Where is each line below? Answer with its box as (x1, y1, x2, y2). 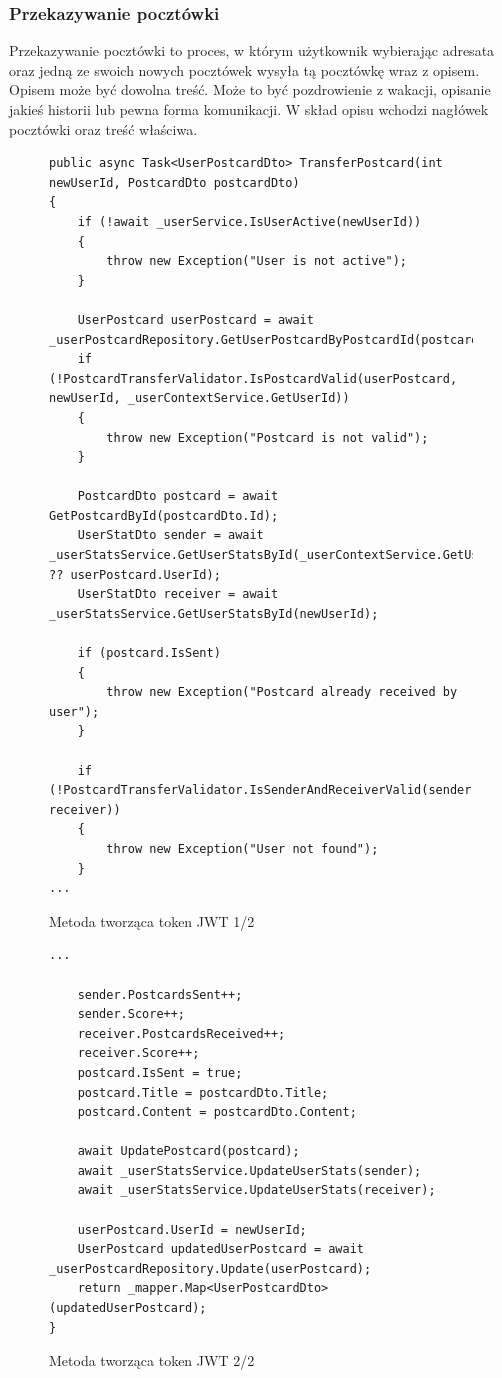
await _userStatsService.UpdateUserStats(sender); (77, 1163, 422, 1178)
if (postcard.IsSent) (77, 646, 221, 661)
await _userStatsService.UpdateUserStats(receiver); (77, 1183, 436, 1198)
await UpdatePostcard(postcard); (77, 1144, 300, 1159)
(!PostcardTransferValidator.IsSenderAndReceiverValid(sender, (49, 783, 479, 798)
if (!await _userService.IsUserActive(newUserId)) (77, 214, 422, 229)
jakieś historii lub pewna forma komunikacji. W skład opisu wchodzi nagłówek (9, 99, 489, 119)
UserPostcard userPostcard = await (77, 312, 314, 327)
